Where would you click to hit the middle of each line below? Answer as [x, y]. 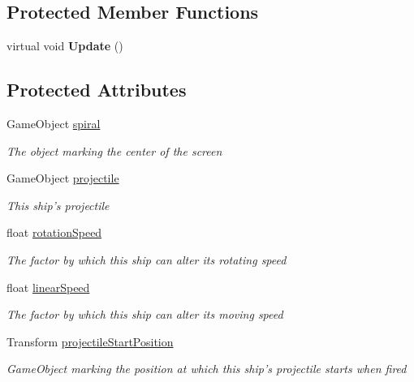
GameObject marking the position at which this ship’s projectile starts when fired [207, 369]
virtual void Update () [65, 46]
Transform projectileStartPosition [90, 341]
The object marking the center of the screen [114, 150]
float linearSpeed [48, 287]
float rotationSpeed [54, 232]
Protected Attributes [97, 90]
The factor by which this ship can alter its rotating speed [147, 259]
